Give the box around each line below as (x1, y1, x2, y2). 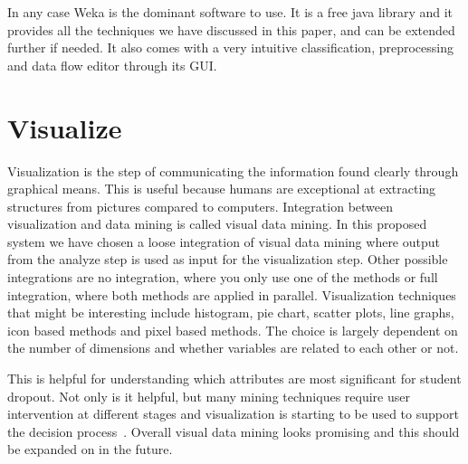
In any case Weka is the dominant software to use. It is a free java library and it (7, 3, 454, 21)
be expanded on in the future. (7, 440, 173, 459)
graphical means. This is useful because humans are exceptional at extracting (7, 179, 436, 198)
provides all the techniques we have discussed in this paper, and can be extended (7, 20, 455, 39)
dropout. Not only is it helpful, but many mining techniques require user (7, 386, 410, 405)
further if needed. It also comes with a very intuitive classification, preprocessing (7, 38, 454, 57)
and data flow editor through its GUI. (7, 55, 217, 74)
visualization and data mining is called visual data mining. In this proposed (7, 214, 427, 233)
